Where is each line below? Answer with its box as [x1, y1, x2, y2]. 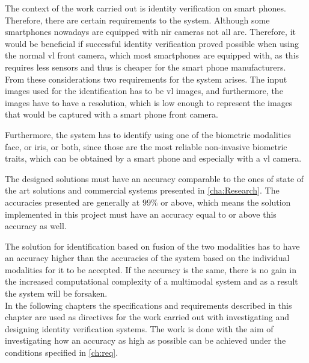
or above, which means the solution [161, 195, 291, 208]
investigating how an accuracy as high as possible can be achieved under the [5, 334, 286, 347]
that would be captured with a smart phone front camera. [5, 108, 218, 121]
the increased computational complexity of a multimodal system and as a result [5, 275, 298, 288]
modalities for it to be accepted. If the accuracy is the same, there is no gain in [5, 263, 296, 276]
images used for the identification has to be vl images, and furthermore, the [5, 84, 283, 97]
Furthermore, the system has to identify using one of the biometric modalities [5, 128, 291, 140]
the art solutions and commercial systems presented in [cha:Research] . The [5, 184, 280, 197]
